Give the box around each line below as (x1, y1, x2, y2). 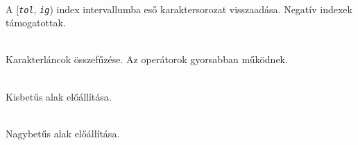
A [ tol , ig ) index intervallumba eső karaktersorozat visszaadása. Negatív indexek (6, 1, 352, 16)
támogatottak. (6, 15, 66, 30)
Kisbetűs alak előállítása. (6, 89, 112, 103)
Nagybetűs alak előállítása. (6, 126, 120, 140)
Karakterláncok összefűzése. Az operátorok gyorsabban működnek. (6, 52, 288, 67)
